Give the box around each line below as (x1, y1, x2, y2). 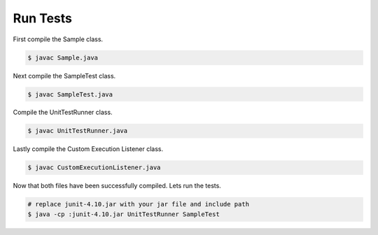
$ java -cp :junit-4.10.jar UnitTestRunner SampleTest (27, 210, 220, 218)
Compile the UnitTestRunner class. (13, 108, 113, 117)
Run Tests (13, 10, 73, 26)
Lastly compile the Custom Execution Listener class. (13, 145, 164, 153)
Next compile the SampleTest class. (13, 71, 116, 80)
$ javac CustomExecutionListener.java (27, 164, 161, 171)
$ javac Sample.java (27, 53, 98, 62)
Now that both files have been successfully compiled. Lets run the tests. (13, 182, 222, 190)
